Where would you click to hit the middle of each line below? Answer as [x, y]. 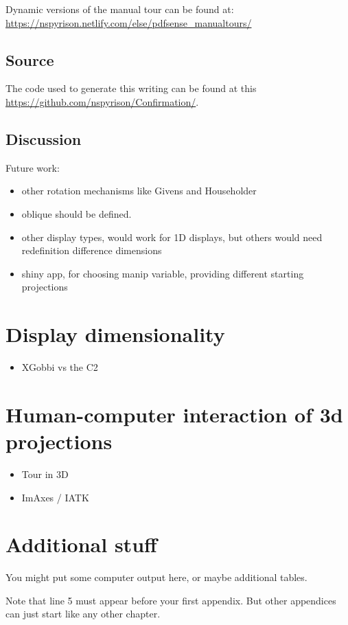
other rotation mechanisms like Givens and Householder [139, 191]
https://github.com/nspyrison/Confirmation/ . [102, 101]
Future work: [33, 167]
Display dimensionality [115, 334]
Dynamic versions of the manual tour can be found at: [120, 9]
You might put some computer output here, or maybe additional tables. [156, 577]
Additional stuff [81, 544]
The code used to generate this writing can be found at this [131, 88]
